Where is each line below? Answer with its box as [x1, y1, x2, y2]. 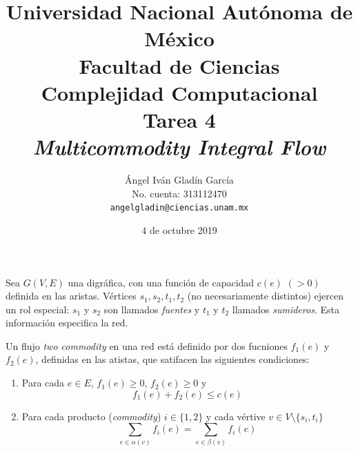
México [144, 24, 215, 52]
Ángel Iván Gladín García [125, 173, 234, 187]
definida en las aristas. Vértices [6, 288, 137, 303]
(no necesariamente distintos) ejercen [187, 288, 344, 303]
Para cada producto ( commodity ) [21, 409, 161, 423]
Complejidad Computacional [41, 78, 318, 106]
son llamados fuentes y [103, 302, 200, 316]
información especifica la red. [6, 315, 128, 330]
